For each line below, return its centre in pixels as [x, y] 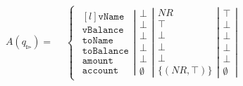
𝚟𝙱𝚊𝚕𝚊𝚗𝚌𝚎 [103, 30]
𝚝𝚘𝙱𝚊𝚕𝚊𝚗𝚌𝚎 [105, 51]
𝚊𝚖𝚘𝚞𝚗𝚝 [98, 61]
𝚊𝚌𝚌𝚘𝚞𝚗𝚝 [100, 71]
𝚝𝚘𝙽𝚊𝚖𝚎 [98, 40]
